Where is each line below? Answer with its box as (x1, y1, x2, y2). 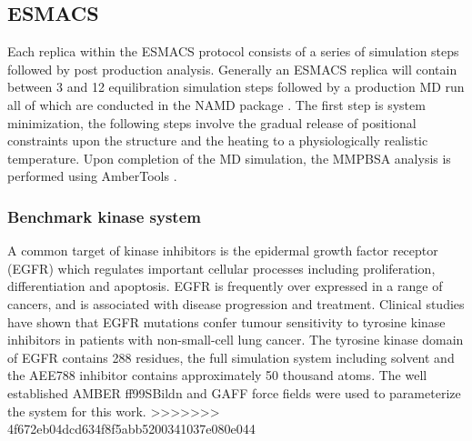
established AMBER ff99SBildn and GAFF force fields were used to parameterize (7, 383, 461, 402)
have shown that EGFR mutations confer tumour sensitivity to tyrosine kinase (7, 312, 446, 331)
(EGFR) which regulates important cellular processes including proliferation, (7, 258, 436, 277)
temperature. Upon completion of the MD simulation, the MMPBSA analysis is (7, 148, 451, 167)
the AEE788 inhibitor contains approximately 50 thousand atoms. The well (7, 366, 427, 385)
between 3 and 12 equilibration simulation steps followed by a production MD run (7, 77, 465, 96)
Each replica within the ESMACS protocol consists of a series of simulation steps (7, 42, 459, 61)
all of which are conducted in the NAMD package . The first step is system (7, 95, 426, 114)
